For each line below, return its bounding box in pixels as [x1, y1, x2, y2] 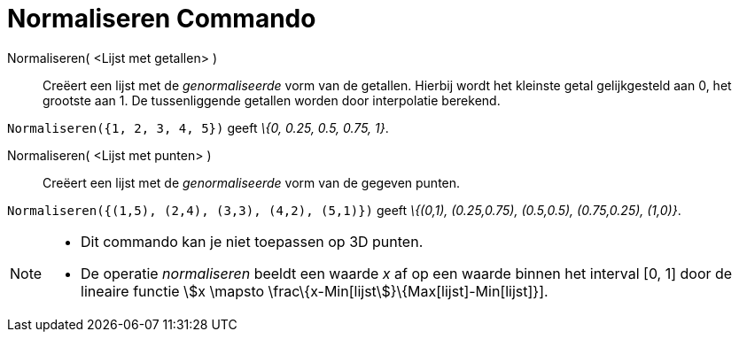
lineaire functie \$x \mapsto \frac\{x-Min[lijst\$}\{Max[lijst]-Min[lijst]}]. [81, 281, 548, 300]
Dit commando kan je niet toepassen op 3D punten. [81, 232, 424, 250]
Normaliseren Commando [7, 4, 316, 34]
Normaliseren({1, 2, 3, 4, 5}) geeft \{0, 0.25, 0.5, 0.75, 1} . [7, 119, 389, 135]
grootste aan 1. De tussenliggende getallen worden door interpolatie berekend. [43, 92, 501, 108]
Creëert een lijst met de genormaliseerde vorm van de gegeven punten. [43, 174, 461, 190]
